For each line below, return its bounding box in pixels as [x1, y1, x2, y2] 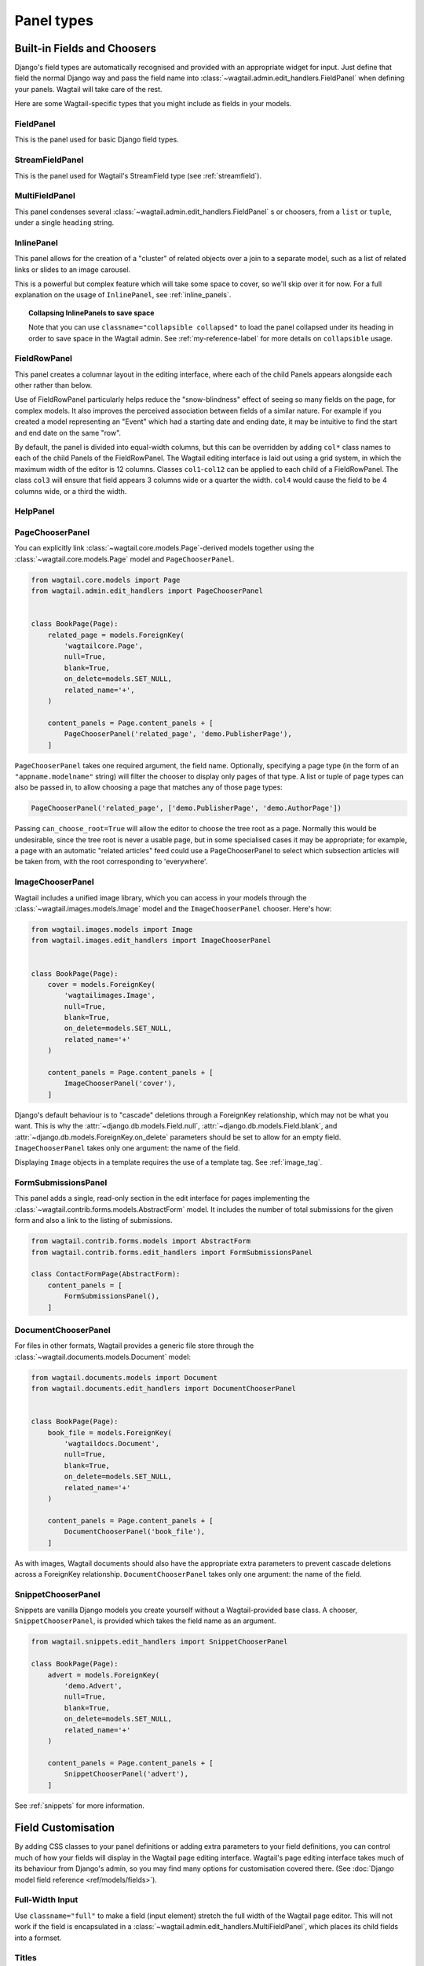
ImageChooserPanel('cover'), [64, 1079, 177, 1088]
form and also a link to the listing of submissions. [14, 1216, 173, 1225]
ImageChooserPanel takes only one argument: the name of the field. [14, 1143, 240, 1152]
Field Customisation [14, 1821, 115, 1835]
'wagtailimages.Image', [64, 991, 156, 1000]
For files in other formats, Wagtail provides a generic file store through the [14, 1341, 254, 1350]
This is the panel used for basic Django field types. [14, 134, 180, 145]
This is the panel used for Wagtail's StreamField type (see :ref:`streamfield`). [14, 171, 262, 180]
